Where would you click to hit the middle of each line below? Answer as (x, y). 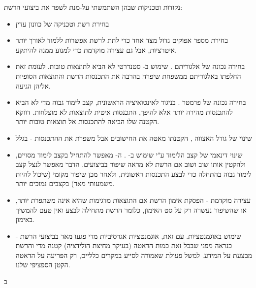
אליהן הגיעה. (33, 85)
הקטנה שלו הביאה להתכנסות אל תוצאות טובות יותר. (87, 121)
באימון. (25, 219)
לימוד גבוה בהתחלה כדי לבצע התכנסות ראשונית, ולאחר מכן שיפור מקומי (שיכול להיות (133, 174)
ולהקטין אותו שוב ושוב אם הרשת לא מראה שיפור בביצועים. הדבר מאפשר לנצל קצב (130, 164)
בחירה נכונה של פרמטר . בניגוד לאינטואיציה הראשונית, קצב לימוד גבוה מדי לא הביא (131, 102)
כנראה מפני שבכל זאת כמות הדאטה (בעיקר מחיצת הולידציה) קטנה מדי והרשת (124, 245)
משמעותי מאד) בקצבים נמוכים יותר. (65, 183)
